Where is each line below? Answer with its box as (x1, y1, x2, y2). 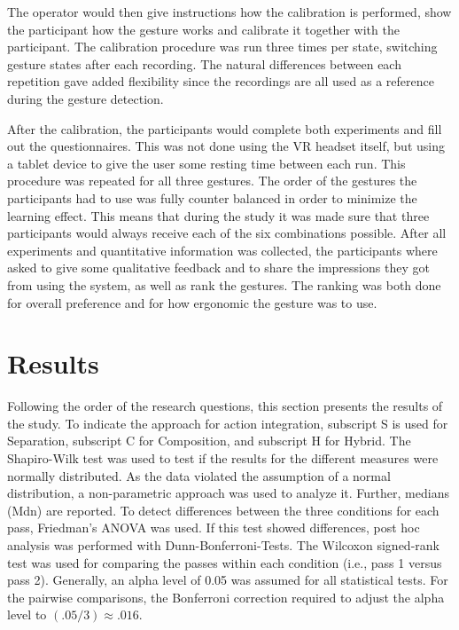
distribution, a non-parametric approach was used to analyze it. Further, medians (7, 484, 449, 502)
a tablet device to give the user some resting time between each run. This (7, 154, 406, 172)
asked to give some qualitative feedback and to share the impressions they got (7, 258, 430, 277)
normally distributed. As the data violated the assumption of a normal (7, 466, 391, 484)
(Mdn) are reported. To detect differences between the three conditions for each (7, 500, 440, 519)
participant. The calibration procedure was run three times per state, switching (7, 37, 438, 56)
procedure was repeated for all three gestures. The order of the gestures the (7, 171, 417, 190)
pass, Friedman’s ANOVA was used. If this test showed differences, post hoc (7, 518, 420, 537)
